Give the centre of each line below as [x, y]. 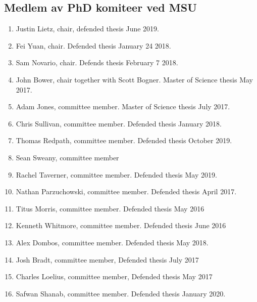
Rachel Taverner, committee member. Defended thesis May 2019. [116, 174]
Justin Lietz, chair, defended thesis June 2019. [87, 29]
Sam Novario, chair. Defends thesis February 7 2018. [97, 62]
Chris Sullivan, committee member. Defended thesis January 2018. [119, 123]
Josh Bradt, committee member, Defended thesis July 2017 [107, 259]
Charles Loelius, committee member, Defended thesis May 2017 [114, 276]
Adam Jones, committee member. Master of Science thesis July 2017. [123, 106]
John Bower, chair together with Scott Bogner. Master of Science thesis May [134, 79]
